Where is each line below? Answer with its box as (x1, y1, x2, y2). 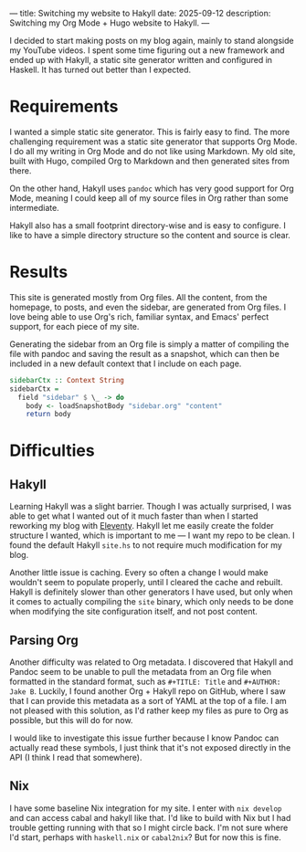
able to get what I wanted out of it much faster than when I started (9, 510, 259, 521)
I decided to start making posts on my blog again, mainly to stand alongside (9, 36, 294, 46)
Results (9, 262, 69, 282)
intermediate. (9, 202, 59, 213)
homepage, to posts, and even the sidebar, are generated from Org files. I (9, 301, 286, 312)
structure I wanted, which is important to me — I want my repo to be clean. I (9, 530, 295, 542)
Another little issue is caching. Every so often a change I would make (9, 567, 269, 578)
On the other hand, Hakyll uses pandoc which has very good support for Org (9, 183, 294, 194)
